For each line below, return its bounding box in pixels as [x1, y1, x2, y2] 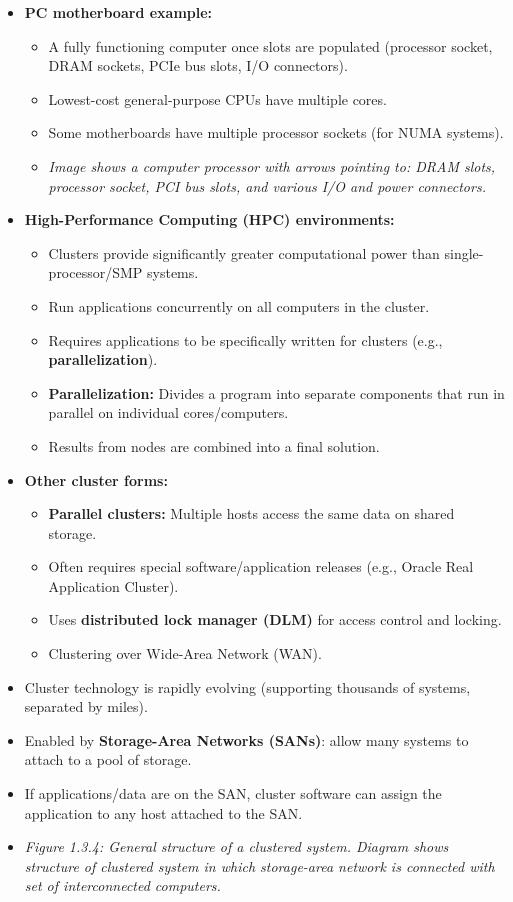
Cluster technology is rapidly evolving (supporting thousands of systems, [24, 676, 471, 697]
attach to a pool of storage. [24, 749, 192, 770]
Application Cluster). [48, 575, 179, 596]
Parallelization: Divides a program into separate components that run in [48, 382, 505, 403]
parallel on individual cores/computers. [48, 402, 289, 423]
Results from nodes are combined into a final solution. [48, 435, 380, 456]
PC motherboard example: [24, 2, 213, 22]
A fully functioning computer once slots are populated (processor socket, [48, 35, 493, 56]
